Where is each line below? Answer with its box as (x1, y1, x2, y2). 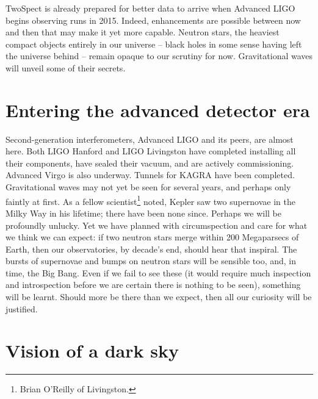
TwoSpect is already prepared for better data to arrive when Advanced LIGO (5, 2, 295, 14)
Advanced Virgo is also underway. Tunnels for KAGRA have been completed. (5, 168, 295, 181)
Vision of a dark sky (5, 338, 179, 363)
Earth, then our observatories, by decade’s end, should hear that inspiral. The (5, 242, 297, 255)
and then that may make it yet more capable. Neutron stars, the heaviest (5, 26, 280, 38)
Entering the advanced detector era (5, 97, 310, 122)
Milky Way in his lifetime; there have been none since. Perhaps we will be (5, 206, 281, 219)
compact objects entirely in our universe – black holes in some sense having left (5, 37, 302, 50)
